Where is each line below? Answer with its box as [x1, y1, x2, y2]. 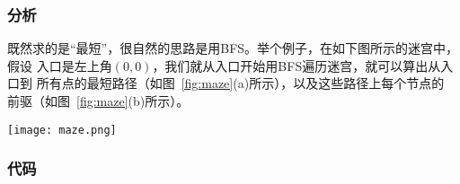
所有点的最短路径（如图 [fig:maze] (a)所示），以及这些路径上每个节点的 [36, 74, 445, 92]
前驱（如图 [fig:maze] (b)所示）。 [7, 92, 190, 110]
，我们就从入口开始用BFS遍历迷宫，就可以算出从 [152, 56, 441, 74]
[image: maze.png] [7, 123, 117, 136]
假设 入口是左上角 [7, 56, 112, 74]
